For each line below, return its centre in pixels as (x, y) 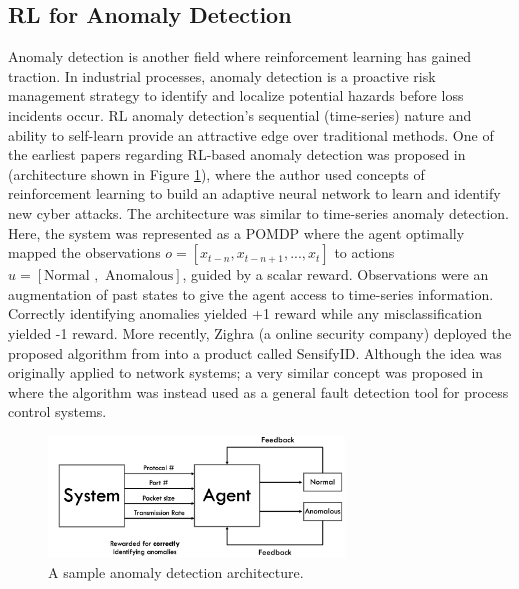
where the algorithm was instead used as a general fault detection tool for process (258, 391)
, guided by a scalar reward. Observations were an (335, 274)
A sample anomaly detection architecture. (176, 571)
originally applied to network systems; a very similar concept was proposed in (246, 372)
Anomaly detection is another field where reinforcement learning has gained (240, 56)
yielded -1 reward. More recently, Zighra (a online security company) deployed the (260, 332)
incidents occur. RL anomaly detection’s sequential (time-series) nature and (240, 114)
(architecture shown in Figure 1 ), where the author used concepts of (216, 173)
